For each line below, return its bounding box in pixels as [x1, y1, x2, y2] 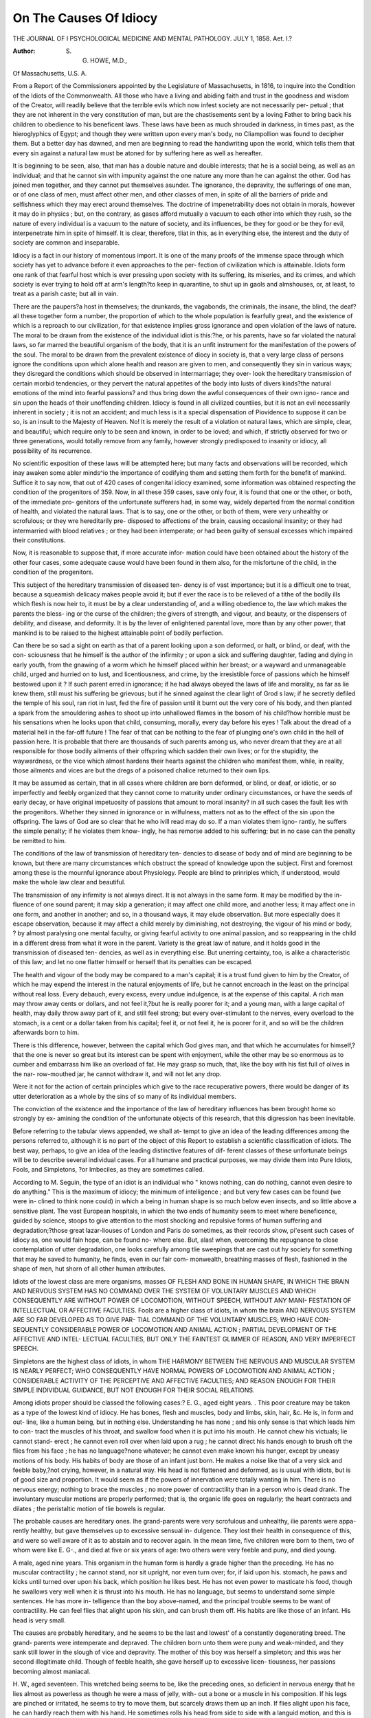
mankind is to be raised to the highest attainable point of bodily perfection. [12, 629, 224, 637]
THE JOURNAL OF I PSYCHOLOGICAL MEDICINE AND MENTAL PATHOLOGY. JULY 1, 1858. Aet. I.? [12, 34, 292, 43]
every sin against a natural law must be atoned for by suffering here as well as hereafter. [12, 148, 263, 157]
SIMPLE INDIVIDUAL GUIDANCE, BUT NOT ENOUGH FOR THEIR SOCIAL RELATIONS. [12, 1385, 255, 1394]
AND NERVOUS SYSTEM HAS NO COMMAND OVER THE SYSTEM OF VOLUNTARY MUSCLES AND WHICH [12, 1286, 316, 1295]
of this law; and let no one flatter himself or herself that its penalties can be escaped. [12, 958, 254, 966]
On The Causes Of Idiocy [12, 10, 158, 25]
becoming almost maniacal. [12, 1667, 91, 1675]
